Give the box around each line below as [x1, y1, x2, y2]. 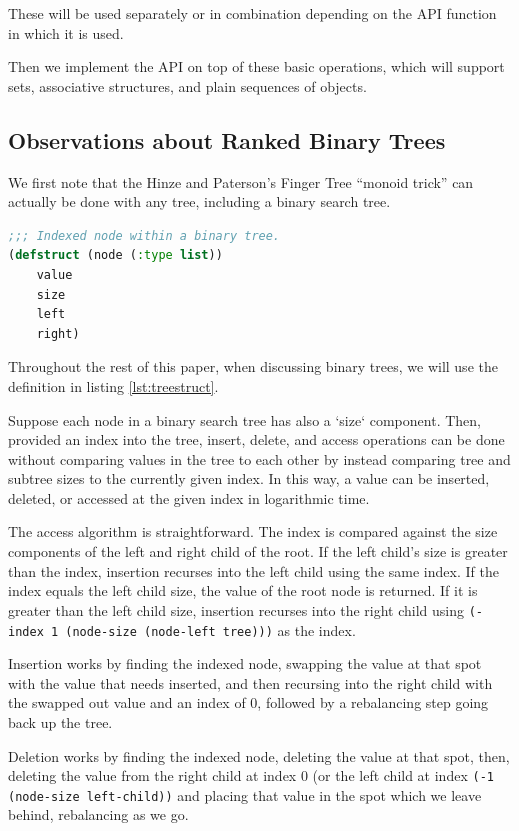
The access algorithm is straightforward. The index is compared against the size [8, 521, 498, 542]
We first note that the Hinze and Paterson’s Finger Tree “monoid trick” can [8, 171, 474, 192]
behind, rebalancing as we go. [8, 804, 189, 825]
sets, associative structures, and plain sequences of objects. [8, 75, 367, 96]
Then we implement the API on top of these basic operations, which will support [8, 56, 505, 77]
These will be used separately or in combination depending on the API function [8, 3, 497, 23]
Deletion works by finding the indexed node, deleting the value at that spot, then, [8, 745, 510, 766]
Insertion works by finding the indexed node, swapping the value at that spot [8, 653, 482, 674]
